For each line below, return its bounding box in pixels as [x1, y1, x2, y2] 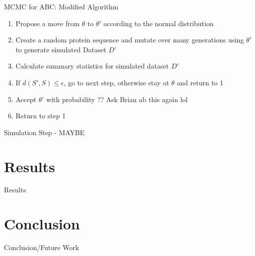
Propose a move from [15, 18, 80, 28]
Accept [15, 94, 36, 104]
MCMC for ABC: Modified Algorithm [4, 1, 119, 11]
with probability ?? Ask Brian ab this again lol [46, 94, 188, 104]
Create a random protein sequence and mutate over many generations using [15, 35, 244, 45]
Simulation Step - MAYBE [4, 127, 85, 137]
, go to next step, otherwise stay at [64, 77, 169, 87]
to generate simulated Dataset [15, 44, 106, 54]
